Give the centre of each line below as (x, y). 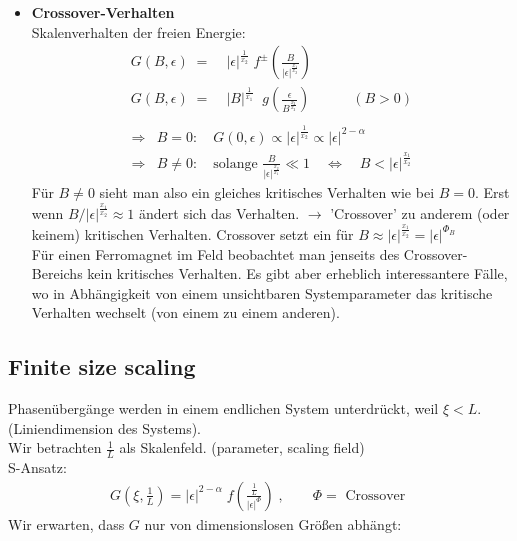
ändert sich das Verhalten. (219, 213)
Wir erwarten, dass (66, 523)
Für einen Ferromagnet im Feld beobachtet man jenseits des (215, 253)
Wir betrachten (55, 447)
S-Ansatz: (37, 467)
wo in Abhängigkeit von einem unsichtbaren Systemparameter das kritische (262, 292)
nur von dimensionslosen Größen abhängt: (273, 523)
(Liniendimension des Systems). (105, 427)
